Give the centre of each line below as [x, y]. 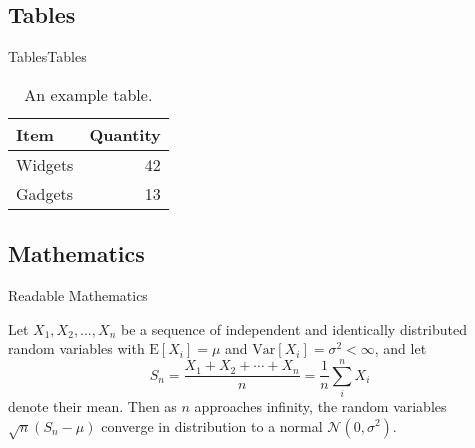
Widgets [45, 164]
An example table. [88, 94]
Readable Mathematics [78, 295]
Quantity [125, 134]
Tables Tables [47, 56]
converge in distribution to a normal [212, 425]
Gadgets [45, 193]
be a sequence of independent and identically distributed [293, 328]
